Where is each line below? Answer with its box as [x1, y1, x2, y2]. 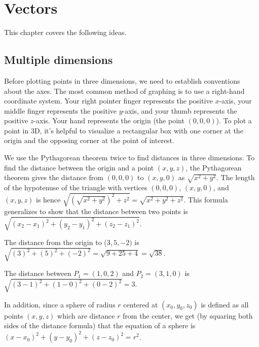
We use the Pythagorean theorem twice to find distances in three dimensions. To [4, 152, 255, 163]
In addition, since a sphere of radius [4, 299, 116, 309]
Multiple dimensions [4, 52, 113, 67]
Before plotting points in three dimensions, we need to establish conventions [4, 75, 240, 86]
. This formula [183, 194, 228, 204]
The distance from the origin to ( [4, 237, 107, 248]
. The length [216, 172, 255, 183]
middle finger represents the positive [4, 105, 117, 116]
